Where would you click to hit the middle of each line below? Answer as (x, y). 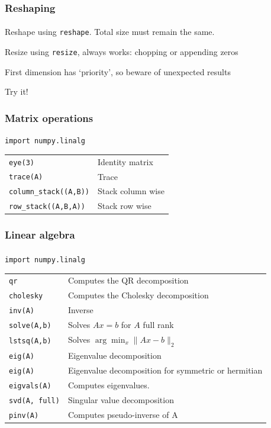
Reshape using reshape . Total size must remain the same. (110, 32)
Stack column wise (131, 191)
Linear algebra (40, 235)
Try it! (17, 91)
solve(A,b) (30, 326)
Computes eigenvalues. (109, 384)
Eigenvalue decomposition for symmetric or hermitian (165, 370)
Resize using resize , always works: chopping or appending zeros (122, 52)
